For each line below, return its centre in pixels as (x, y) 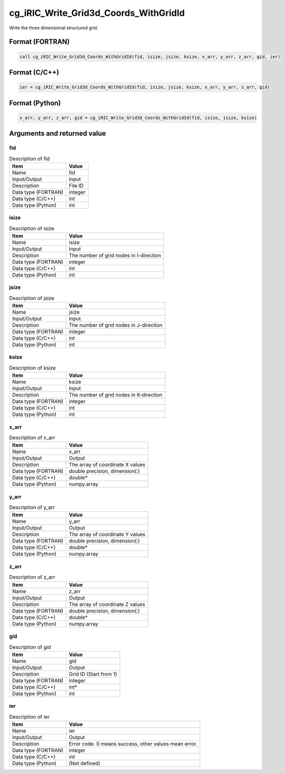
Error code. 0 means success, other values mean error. (133, 744)
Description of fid (29, 159)
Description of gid (30, 647)
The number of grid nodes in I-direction (115, 255)
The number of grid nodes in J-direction (116, 325)
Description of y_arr (32, 507)
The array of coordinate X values (107, 465)
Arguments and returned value (58, 134)
